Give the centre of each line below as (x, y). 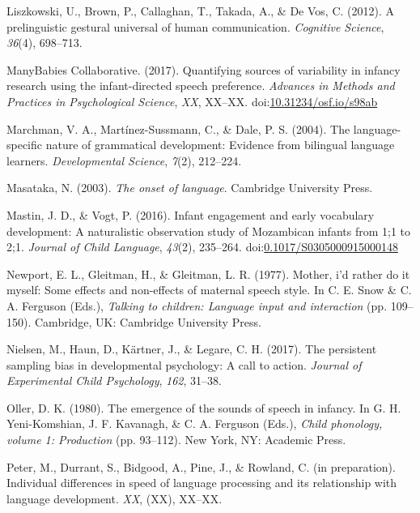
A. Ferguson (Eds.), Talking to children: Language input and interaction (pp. (197, 305)
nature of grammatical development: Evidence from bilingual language (220, 145)
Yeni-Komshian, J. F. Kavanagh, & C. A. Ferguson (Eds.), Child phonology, (195, 423)
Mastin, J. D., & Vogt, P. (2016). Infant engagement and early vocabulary (191, 214)
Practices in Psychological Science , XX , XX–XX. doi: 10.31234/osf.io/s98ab (192, 101)
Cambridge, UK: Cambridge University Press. (148, 321)
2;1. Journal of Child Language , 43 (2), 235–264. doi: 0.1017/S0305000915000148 (202, 247)
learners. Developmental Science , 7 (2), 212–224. (124, 160)
